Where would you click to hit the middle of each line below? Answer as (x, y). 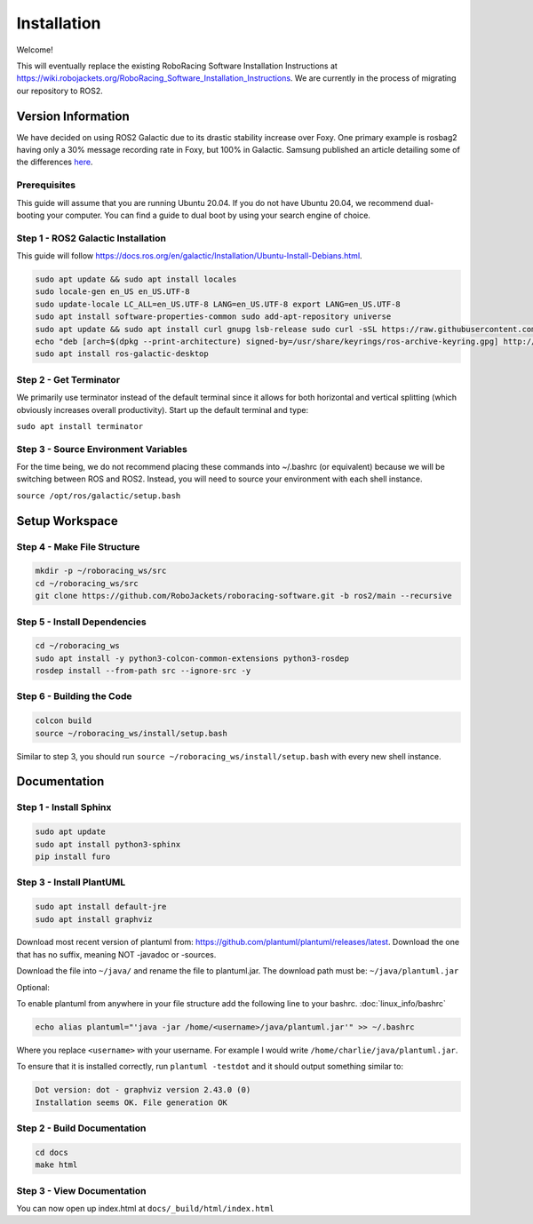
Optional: (33, 987)
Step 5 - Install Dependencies (81, 622)
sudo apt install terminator (80, 426)
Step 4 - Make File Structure (78, 546)
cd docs (52, 1152)
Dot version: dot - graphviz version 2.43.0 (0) (143, 1090)
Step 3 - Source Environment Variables (102, 449)
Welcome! (35, 50)
